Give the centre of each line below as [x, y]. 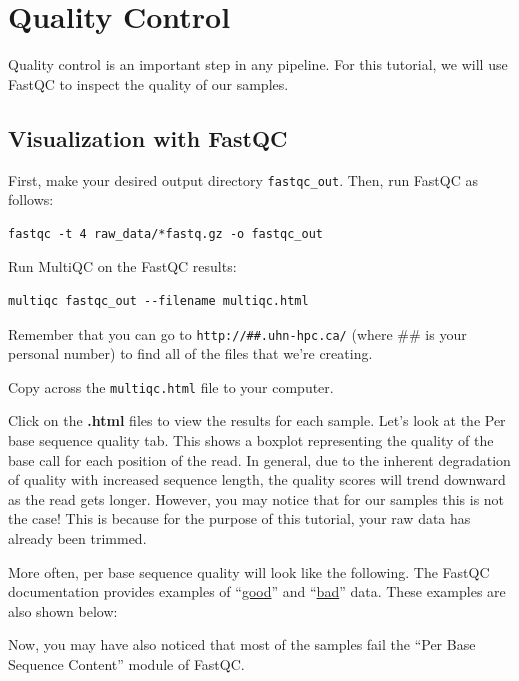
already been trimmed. [77, 538]
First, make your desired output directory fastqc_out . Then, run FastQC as [243, 179]
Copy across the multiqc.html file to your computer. [171, 386]
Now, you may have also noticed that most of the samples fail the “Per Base [242, 644]
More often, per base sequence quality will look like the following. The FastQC [249, 571]
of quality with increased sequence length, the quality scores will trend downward [257, 479]
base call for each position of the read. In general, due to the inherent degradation [259, 459]
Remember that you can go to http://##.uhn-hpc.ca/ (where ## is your [237, 333]
